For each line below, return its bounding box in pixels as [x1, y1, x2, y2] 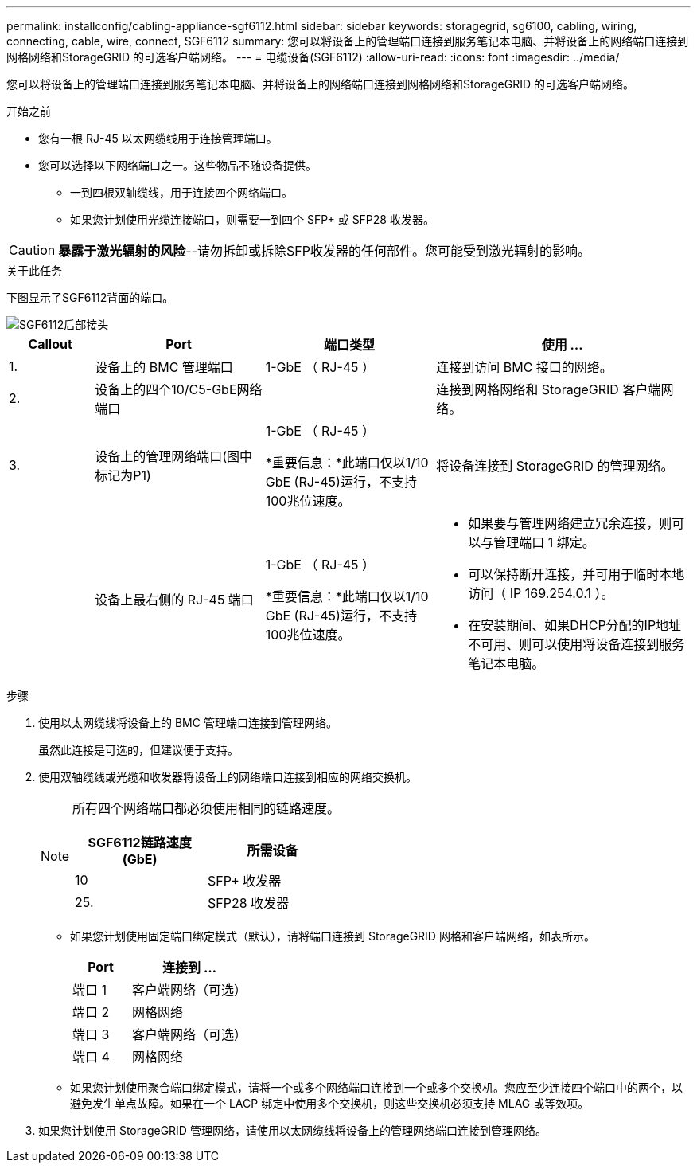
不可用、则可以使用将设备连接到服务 [468, 636, 685, 652]
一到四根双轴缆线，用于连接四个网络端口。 [70, 186, 293, 199]
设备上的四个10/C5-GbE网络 [95, 381, 263, 397]
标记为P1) [95, 467, 151, 483]
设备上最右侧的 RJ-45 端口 [95, 592, 254, 608]
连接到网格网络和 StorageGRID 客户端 [436, 381, 661, 397]
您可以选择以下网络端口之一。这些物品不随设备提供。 [38, 158, 317, 172]
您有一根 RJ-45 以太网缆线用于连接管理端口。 [38, 131, 278, 145]
